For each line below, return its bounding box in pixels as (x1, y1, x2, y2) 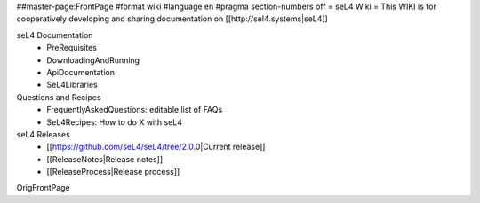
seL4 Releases (16, 129, 70, 139)
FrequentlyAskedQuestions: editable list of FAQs (46, 105, 223, 115)
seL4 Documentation (16, 29, 93, 40)
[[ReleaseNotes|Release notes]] (46, 153, 164, 164)
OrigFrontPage (16, 183, 70, 193)
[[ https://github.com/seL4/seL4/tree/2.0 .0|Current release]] (46, 142, 266, 152)
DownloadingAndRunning (46, 54, 140, 66)
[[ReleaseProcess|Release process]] (46, 167, 180, 177)
